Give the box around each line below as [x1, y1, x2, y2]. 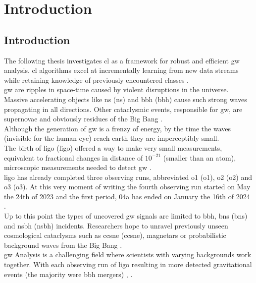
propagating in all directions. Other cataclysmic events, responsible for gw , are [4, 104, 243, 114]
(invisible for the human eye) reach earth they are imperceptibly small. [4, 133, 219, 143]
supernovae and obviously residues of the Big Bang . [4, 113, 163, 124]
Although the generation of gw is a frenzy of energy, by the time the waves [4, 123, 231, 133]
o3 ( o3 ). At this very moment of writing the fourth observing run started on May [4, 181, 251, 192]
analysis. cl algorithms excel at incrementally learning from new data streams [4, 65, 239, 75]
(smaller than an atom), [163, 152, 236, 163]
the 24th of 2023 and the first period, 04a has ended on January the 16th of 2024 [4, 191, 250, 201]
